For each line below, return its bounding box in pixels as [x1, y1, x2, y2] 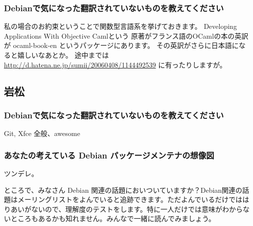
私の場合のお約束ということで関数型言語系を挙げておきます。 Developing [4, 21, 237, 31]
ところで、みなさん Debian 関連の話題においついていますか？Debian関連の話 [4, 184, 250, 195]
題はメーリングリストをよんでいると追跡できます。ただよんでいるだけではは [4, 194, 250, 204]
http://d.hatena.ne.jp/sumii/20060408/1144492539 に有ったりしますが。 [4, 59, 227, 69]
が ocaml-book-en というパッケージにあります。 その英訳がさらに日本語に [4, 40, 239, 50]
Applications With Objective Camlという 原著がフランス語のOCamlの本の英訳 [4, 30, 249, 41]
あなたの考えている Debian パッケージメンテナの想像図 [4, 149, 214, 161]
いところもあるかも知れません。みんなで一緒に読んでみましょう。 [4, 213, 216, 224]
